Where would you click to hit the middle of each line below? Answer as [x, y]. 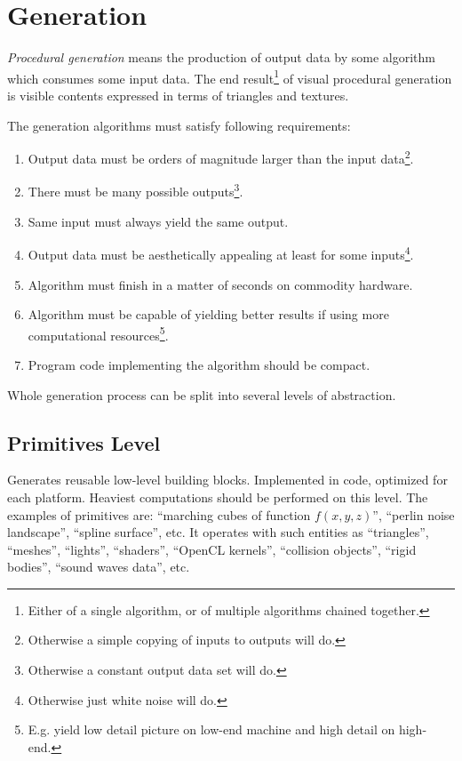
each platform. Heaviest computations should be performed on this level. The [218, 497]
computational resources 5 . [98, 333]
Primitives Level [84, 442]
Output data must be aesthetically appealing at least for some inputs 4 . [221, 253]
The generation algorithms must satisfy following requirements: [179, 125]
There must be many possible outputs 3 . [135, 190]
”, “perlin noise [414, 514]
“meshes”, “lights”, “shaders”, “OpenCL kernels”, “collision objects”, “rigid [212, 549]
